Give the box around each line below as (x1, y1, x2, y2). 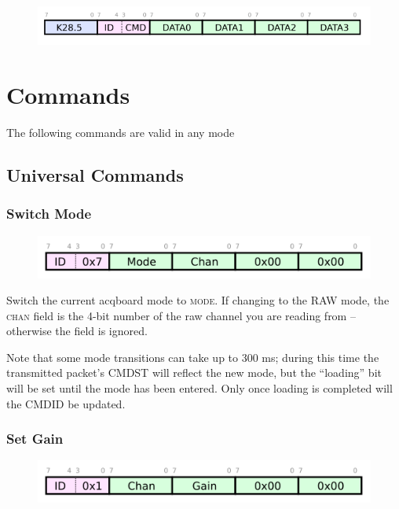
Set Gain (6, 429, 64, 448)
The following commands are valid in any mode (6, 124, 235, 140)
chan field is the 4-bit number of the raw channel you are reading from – (6, 307, 356, 323)
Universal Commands (6, 162, 184, 186)
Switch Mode (6, 204, 92, 223)
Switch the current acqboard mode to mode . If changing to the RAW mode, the (6, 292, 390, 308)
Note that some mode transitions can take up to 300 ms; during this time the (6, 349, 379, 365)
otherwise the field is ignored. (6, 323, 148, 339)
